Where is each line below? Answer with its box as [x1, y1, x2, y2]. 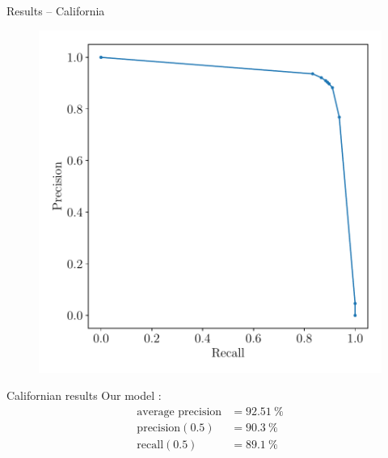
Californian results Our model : [6, 387, 162, 404]
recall [137, 439, 164, 451]
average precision [137, 405, 222, 418]
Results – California [6, 2, 105, 19]
